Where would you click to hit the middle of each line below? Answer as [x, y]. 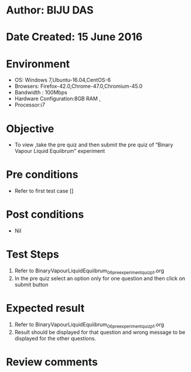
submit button [31, 284]
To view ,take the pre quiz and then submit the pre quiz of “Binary [94, 145]
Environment [38, 64]
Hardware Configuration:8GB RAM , [57, 99]
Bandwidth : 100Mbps [41, 93]
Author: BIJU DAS [50, 10]
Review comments [52, 362]
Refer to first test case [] [44, 191]
